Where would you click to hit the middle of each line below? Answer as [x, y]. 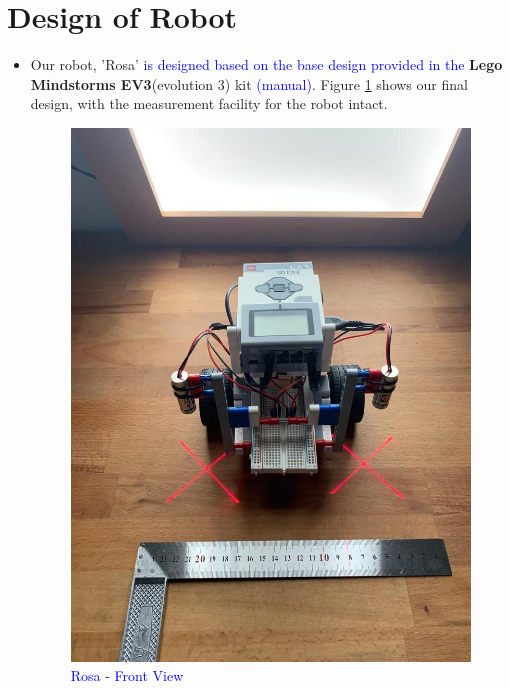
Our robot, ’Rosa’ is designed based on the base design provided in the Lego [266, 64]
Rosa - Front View [127, 675]
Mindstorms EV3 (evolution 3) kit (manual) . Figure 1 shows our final [249, 83]
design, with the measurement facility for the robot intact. [209, 103]
